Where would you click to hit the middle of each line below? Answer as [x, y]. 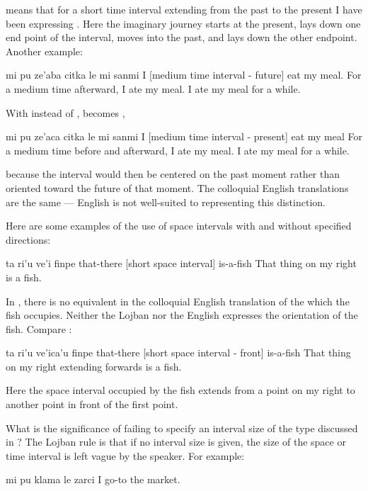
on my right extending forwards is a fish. [94, 366]
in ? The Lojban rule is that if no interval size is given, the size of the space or [176, 442]
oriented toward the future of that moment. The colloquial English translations [177, 187]
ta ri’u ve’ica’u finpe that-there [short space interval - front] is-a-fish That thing [178, 352]
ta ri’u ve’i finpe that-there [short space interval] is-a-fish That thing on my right [181, 263]
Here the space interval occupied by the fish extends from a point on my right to [180, 390]
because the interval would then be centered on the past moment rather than [173, 174]
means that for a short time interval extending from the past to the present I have [184, 9]
